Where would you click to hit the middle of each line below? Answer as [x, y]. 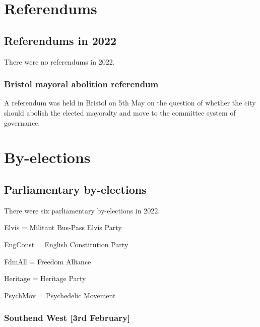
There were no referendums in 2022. [59, 61]
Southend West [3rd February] [67, 318]
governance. [22, 122]
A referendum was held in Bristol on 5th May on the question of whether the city [130, 103]
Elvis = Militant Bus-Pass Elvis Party [63, 227]
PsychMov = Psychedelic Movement [60, 295]
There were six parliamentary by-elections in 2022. [82, 210]
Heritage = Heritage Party [45, 278]
